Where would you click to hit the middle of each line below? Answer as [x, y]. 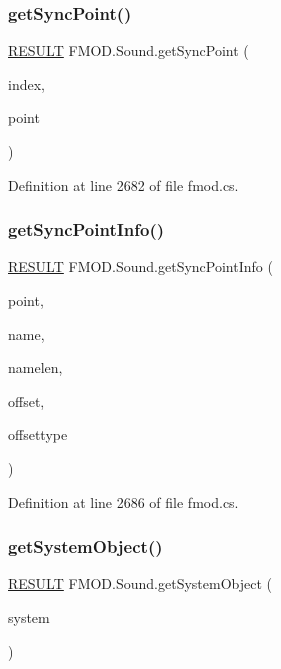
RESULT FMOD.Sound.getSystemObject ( [140, 583]
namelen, [35, 367]
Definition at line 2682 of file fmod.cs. [123, 184]
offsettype [38, 434]
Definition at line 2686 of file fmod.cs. [123, 501]
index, [26, 83]
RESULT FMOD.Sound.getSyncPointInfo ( [140, 266]
